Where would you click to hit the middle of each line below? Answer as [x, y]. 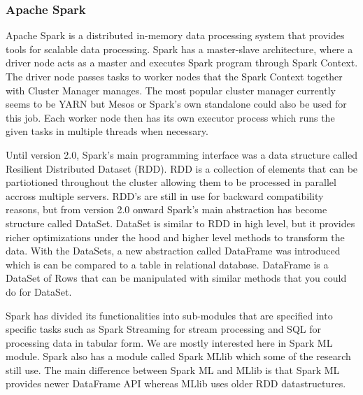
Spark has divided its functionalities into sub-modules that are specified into [169, 315]
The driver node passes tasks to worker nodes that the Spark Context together [174, 76]
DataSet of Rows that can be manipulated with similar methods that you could [176, 278]
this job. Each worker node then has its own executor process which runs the [170, 117]
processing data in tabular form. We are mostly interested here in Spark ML [169, 342]
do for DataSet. [39, 291]
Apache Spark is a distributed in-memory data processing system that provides [175, 35]
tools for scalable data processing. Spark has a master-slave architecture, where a [179, 49]
